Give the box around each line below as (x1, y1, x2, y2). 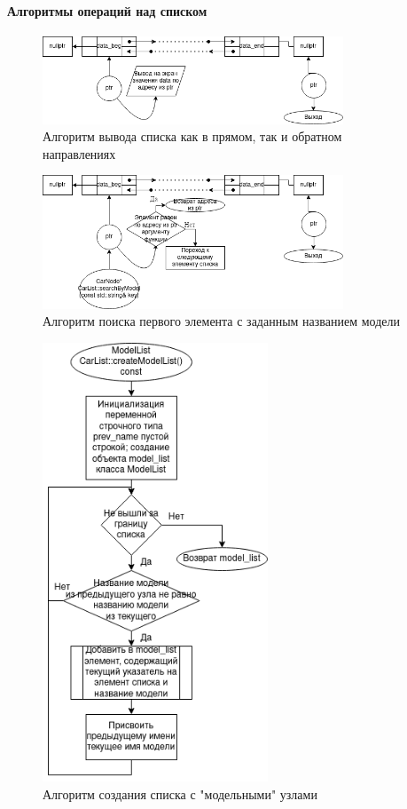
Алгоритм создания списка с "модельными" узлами (43, 784, 317, 803)
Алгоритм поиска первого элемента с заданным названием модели (43, 312, 400, 330)
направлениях (43, 144, 116, 163)
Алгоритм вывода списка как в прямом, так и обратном (43, 127, 342, 146)
